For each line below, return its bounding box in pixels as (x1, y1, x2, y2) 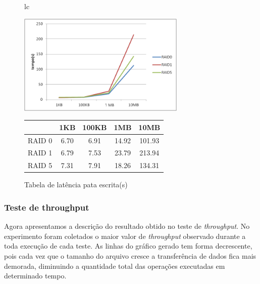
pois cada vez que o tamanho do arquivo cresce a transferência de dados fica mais (4, 250, 256, 261)
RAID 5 (28, 160, 53, 171)
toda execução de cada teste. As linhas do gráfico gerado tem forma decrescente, (4, 240, 252, 251)
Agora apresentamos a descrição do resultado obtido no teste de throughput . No (4, 221, 250, 231)
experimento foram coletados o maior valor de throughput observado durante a (4, 230, 246, 241)
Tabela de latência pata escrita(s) (24, 179, 128, 190)
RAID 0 (28, 135, 53, 145)
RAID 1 (28, 147, 53, 158)
